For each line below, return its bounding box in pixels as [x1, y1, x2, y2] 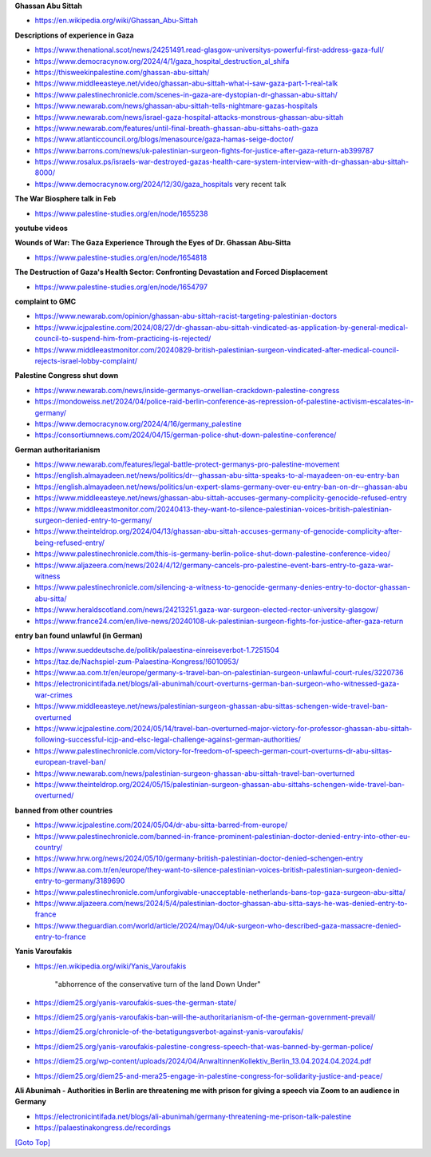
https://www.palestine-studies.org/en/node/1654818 [34, 252, 208, 262]
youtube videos [14, 224, 68, 233]
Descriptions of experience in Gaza [14, 30, 135, 40]
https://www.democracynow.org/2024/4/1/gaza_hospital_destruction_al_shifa [34, 56, 290, 66]
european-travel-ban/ [34, 757, 107, 767]
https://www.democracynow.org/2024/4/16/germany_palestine [34, 419, 243, 428]
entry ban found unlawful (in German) [14, 630, 143, 640]
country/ [34, 842, 63, 852]
